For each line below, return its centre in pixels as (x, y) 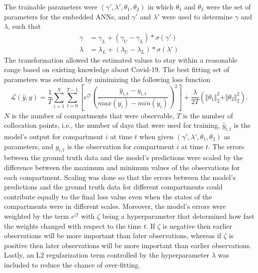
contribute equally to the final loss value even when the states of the (108, 196)
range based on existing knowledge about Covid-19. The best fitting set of (117, 69)
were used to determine (197, 16)
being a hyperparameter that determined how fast (178, 216)
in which (161, 6)
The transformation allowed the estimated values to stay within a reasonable (121, 59)
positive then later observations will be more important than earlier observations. (128, 245)
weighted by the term (37, 216)
